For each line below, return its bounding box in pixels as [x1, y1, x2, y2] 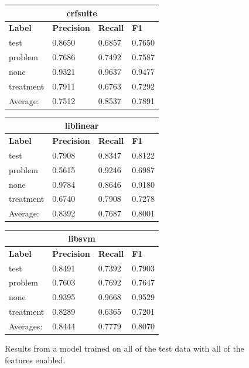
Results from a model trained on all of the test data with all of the [5, 342, 244, 354]
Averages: [9, 319, 43, 332]
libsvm [68, 232, 95, 244]
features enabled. [5, 353, 66, 366]
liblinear [64, 119, 99, 132]
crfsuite [66, 6, 97, 19]
